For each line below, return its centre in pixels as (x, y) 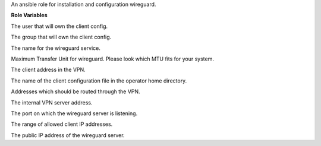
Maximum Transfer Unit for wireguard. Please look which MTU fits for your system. (112, 59)
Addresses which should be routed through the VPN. (75, 91)
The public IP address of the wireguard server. (68, 135)
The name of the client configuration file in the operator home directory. (99, 81)
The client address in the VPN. (48, 70)
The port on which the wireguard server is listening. (74, 113)
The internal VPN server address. (52, 102)
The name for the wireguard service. (56, 48)
